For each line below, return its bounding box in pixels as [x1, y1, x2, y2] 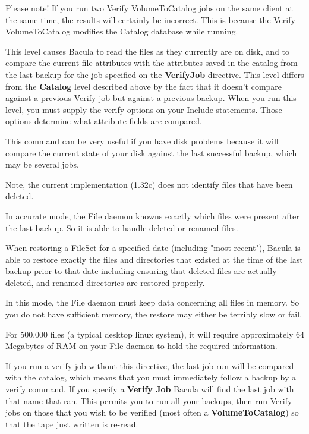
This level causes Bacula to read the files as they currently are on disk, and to [5, 45, 289, 57]
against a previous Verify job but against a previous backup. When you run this [5, 92, 297, 104]
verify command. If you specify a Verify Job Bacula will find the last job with [5, 383, 294, 395]
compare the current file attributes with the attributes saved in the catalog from [5, 56, 298, 69]
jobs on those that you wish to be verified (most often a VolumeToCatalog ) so [5, 406, 299, 419]
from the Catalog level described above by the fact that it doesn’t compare [5, 80, 282, 92]
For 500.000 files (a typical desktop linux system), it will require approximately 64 [5, 328, 305, 340]
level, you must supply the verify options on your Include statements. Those [5, 103, 282, 115]
